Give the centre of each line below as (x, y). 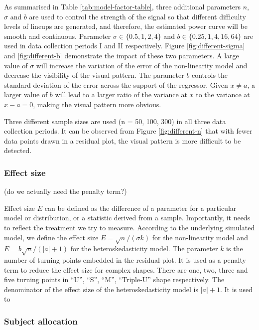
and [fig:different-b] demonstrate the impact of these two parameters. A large (122, 55)
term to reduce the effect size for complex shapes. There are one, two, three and (126, 269)
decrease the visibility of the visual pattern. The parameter (94, 75)
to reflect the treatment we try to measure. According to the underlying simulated (129, 227)
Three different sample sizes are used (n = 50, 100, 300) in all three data (115, 121)
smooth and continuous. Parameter (58, 36)
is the (235, 248)
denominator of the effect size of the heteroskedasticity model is (101, 289)
